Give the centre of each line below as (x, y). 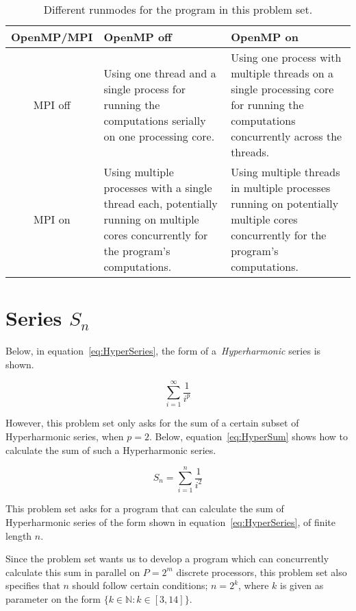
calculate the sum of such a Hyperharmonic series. (111, 450)
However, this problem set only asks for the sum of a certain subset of (152, 423)
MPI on (52, 219)
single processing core (282, 89)
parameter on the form (53, 598)
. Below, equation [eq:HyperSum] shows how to (249, 436)
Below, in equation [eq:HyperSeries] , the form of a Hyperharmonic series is (163, 351)
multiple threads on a (282, 73)
